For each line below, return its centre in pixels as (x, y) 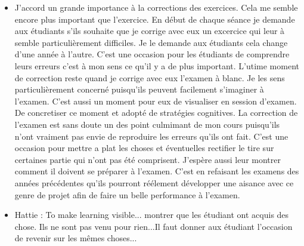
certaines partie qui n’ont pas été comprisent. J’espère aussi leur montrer (148, 159)
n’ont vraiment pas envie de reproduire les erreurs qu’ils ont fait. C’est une (151, 136)
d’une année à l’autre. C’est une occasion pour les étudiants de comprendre (152, 54)
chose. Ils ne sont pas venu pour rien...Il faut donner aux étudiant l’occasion (153, 226)
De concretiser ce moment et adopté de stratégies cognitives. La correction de (156, 113)
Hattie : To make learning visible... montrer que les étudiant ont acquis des (152, 215)
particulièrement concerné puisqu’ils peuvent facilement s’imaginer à (139, 89)
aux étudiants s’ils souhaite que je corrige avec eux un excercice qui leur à (150, 31)
